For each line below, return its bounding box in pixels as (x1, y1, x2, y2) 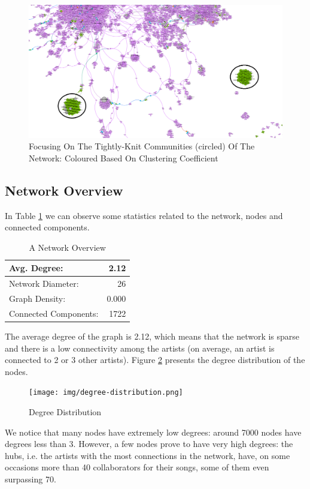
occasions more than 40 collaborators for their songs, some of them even (5, 461, 269, 473)
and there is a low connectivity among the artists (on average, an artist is (5, 341, 275, 354)
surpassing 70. (5, 472, 56, 485)
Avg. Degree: (9, 262, 63, 274)
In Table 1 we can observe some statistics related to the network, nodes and (5, 209, 283, 221)
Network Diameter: (9, 277, 79, 290)
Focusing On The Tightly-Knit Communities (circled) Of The (29, 140, 255, 152)
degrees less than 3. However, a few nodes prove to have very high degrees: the (5, 437, 293, 450)
